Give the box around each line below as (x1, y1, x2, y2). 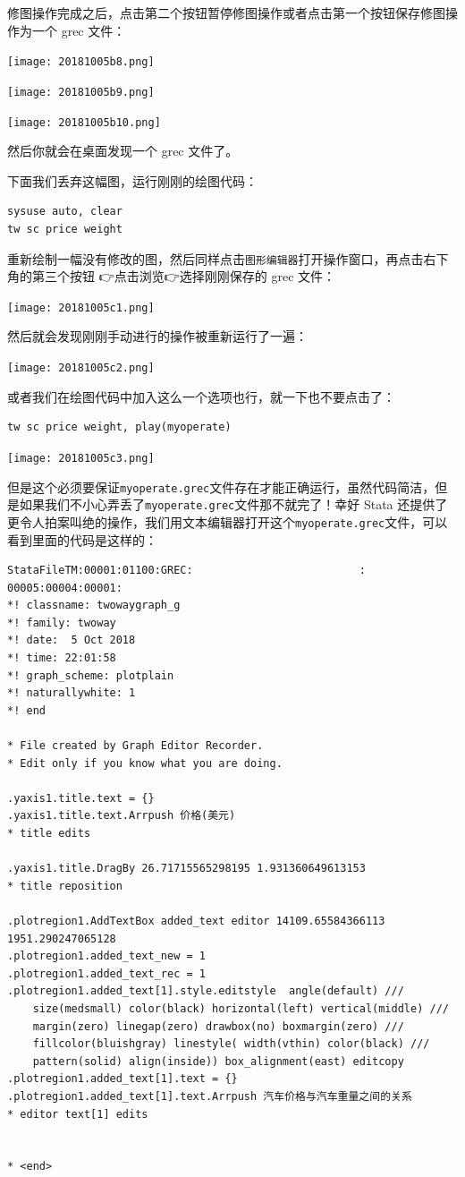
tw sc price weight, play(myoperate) (7, 421, 232, 434)
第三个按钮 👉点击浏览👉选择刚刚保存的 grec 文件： (31, 267, 336, 286)
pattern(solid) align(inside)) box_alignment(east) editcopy (32, 1054, 404, 1068)
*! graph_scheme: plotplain (7, 669, 174, 682)
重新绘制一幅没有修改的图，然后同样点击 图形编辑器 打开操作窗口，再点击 (7, 249, 424, 268)
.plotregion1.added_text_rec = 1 (7, 967, 206, 980)
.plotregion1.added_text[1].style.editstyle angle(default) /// (7, 985, 404, 998)
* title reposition (7, 879, 123, 892)
